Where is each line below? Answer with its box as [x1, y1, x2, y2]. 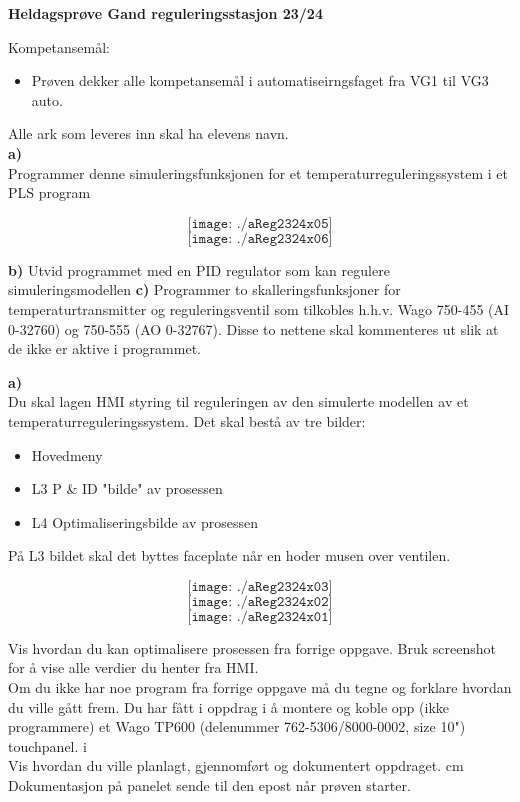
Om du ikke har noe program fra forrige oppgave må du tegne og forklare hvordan [8, 677, 512, 698]
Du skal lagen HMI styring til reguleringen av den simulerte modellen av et [8, 391, 469, 412]
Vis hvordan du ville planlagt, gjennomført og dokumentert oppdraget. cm [8, 755, 464, 776]
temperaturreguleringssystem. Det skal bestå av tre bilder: [8, 410, 366, 431]
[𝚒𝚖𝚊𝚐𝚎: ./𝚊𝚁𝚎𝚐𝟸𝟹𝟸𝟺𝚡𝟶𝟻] [187, 216, 333, 231]
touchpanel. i [8, 735, 87, 756]
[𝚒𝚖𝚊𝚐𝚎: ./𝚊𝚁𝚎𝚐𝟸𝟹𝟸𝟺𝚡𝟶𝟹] [187, 579, 333, 594]
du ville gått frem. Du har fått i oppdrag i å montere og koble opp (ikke [8, 696, 449, 717]
